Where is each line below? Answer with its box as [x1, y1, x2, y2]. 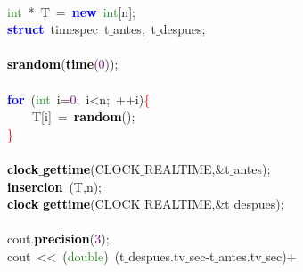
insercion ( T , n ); [7, 177, 102, 195]
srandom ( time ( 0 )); [7, 54, 119, 73]
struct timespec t [7, 20, 110, 38]
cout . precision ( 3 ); [6, 229, 110, 248]
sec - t [189, 246, 215, 265]
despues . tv [128, 246, 185, 265]
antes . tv [218, 246, 262, 265]
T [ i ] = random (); [31, 107, 135, 126]
